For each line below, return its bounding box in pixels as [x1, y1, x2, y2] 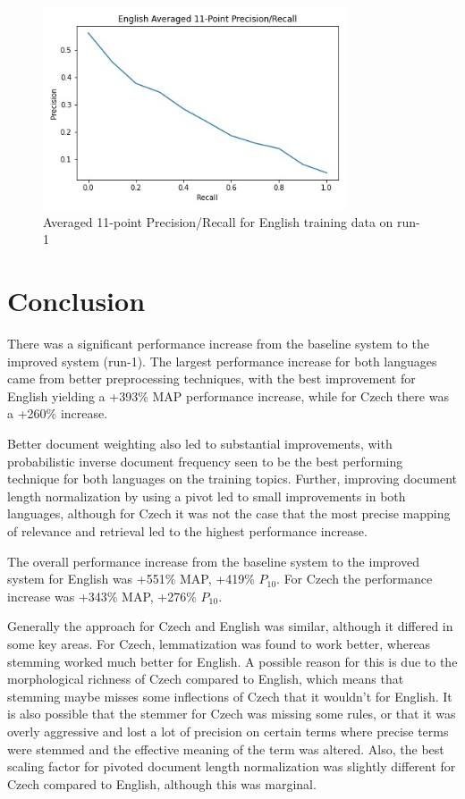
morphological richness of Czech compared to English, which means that [7, 669, 404, 688]
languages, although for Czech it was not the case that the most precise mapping [7, 504, 451, 523]
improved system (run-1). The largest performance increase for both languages [7, 351, 437, 370]
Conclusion [7, 282, 146, 319]
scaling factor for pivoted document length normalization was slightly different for [7, 757, 456, 776]
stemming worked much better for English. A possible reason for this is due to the [7, 652, 458, 670]
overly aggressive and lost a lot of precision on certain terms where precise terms [7, 721, 449, 740]
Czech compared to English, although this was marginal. [7, 774, 317, 793]
